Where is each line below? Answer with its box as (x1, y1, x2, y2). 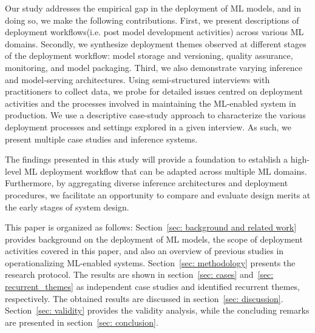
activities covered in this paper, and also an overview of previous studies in (5, 244, 284, 257)
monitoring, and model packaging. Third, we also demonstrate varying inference (5, 61, 302, 73)
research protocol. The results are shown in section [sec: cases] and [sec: (5, 268, 274, 281)
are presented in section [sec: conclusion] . (5, 315, 158, 328)
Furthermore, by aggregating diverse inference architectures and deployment (5, 177, 288, 189)
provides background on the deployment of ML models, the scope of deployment (5, 232, 303, 245)
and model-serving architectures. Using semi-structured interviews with (5, 73, 270, 86)
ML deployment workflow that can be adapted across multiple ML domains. (24, 164, 307, 177)
